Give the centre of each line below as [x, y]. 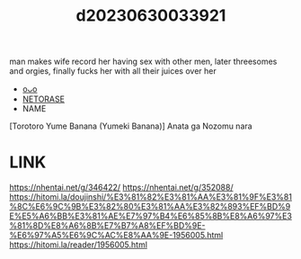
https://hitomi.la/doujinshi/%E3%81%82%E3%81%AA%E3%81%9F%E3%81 [150, 197]
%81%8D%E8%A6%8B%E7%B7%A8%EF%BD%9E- [107, 226]
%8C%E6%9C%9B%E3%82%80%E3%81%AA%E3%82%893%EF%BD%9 [150, 207]
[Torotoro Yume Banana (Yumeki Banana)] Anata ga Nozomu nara [131, 126]
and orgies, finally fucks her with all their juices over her [113, 71]
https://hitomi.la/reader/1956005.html [79, 245]
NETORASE [44, 99]
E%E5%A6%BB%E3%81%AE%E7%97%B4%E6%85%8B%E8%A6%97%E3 [150, 216]
